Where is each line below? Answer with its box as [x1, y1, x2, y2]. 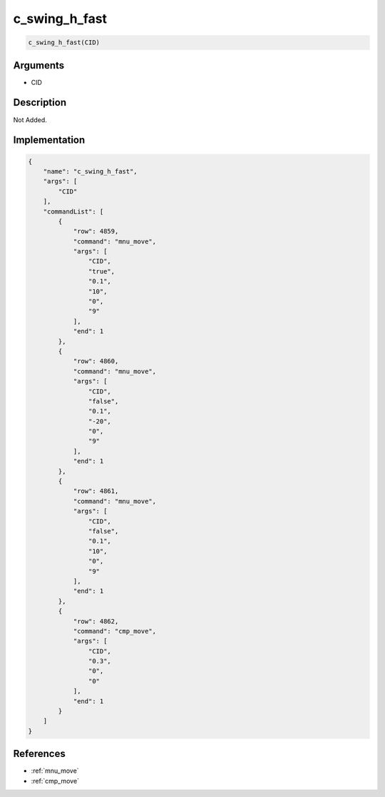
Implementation [13, 134, 86, 146]
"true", [88, 267, 115, 275]
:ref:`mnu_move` [31, 766, 79, 775]
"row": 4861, [73, 487, 119, 496]
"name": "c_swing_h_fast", [43, 167, 138, 175]
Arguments [13, 59, 65, 71]
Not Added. [13, 115, 48, 124]
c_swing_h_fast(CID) [28, 39, 100, 46]
